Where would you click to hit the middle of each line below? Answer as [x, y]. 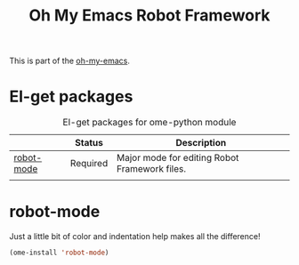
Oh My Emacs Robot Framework [149, 16]
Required [89, 164]
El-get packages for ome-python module [149, 123]
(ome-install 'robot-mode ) [59, 253]
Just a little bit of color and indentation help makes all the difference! [135, 237]
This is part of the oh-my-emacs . [70, 61]
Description [201, 143]
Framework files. [151, 169]
